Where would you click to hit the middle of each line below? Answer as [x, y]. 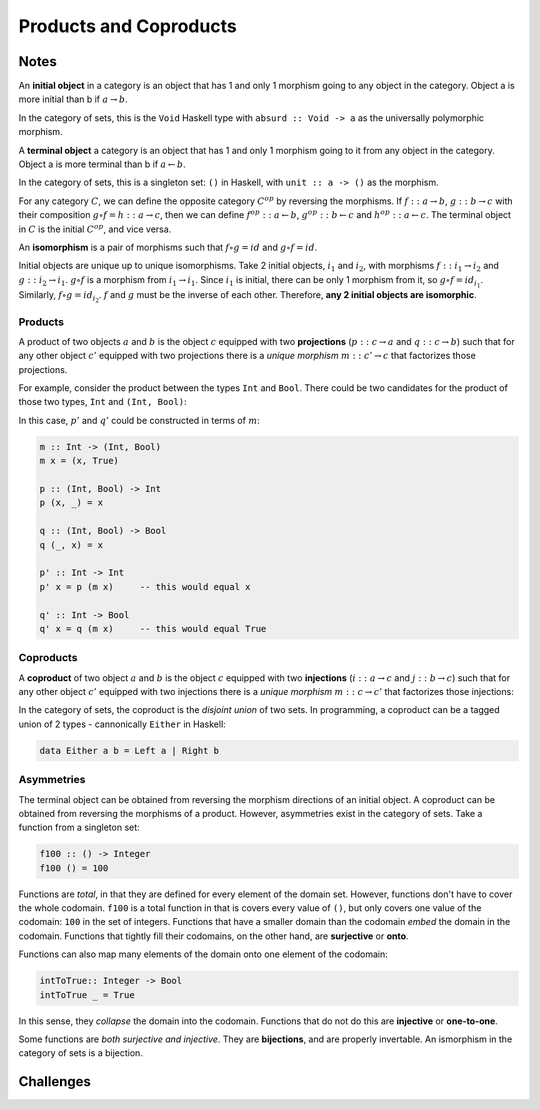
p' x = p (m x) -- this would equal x [145, 586]
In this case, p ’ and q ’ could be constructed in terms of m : [139, 420]
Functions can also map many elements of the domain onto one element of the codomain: [203, 954]
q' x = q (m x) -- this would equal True [153, 628]
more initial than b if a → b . [73, 99]
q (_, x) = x [71, 544]
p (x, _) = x [71, 503]
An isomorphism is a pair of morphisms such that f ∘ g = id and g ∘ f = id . [168, 247]
